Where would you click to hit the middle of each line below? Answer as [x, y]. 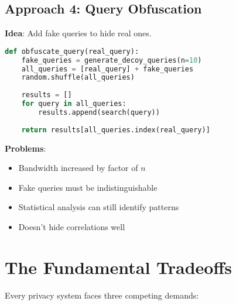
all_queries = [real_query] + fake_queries [107, 69]
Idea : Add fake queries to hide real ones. [78, 33]
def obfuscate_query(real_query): [72, 51]
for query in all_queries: [74, 104]
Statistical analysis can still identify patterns [99, 207]
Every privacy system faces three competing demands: [102, 295]
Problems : [25, 148]
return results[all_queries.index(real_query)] [116, 130]
